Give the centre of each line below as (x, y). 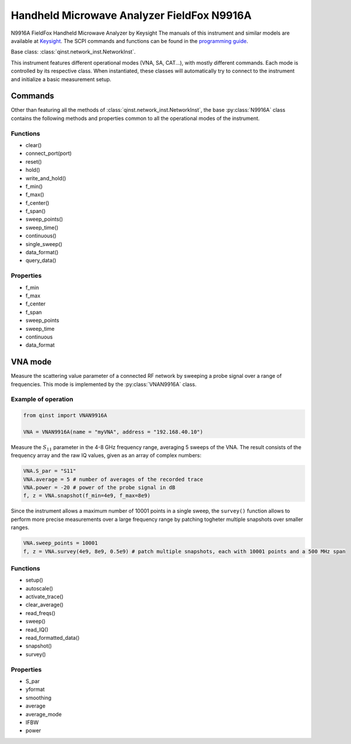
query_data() (41, 260)
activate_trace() (45, 597)
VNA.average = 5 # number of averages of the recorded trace (113, 479)
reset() (34, 161)
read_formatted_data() (53, 638)
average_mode (44, 714)
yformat (35, 689)
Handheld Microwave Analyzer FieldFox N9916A (131, 15)
